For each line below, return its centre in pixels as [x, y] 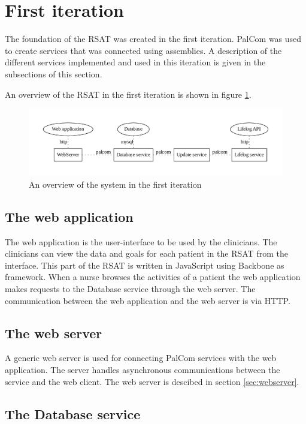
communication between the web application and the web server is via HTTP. [148, 300]
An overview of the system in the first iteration [115, 184]
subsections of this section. [54, 73]
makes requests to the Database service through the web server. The [130, 289]
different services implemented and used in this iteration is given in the [135, 62]
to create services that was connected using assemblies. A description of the [143, 50]
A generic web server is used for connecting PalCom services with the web [141, 358]
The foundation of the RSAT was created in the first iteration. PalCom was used [153, 39]
